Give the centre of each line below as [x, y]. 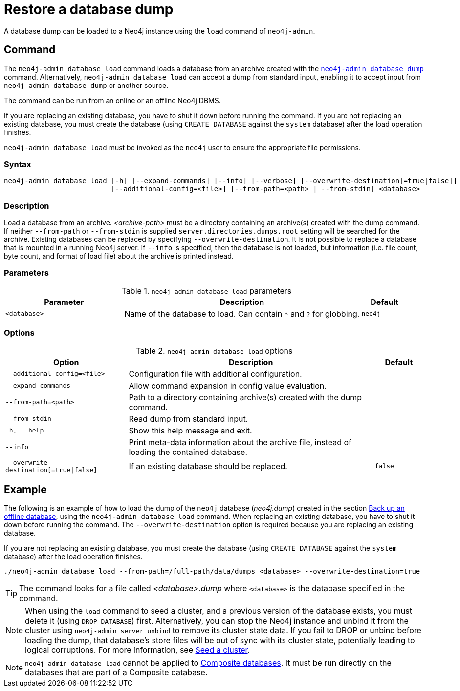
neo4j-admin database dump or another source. [86, 85]
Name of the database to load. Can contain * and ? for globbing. [242, 313]
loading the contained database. [188, 452]
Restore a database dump [89, 9]
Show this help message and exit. [190, 430]
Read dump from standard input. [188, 419]
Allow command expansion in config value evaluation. [228, 385]
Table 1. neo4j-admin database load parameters [207, 291]
